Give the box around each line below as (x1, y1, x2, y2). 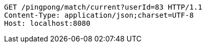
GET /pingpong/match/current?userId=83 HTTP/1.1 (4, 3, 202, 11)
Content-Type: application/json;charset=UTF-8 (4, 11, 194, 19)
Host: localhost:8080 (4, 19, 90, 27)
